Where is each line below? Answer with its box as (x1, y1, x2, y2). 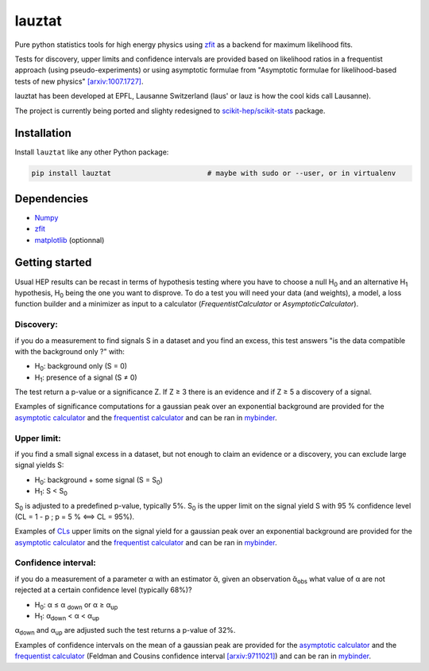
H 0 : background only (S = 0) (34, 361, 127, 373)
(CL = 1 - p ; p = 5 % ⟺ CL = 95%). (14, 512, 135, 521)
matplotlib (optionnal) (34, 235, 105, 244)
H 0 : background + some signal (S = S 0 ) (34, 474, 163, 486)
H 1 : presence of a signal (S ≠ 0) (34, 373, 138, 384)
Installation (14, 127, 71, 140)
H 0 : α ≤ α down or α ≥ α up (34, 599, 118, 611)
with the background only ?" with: (14, 346, 125, 356)
